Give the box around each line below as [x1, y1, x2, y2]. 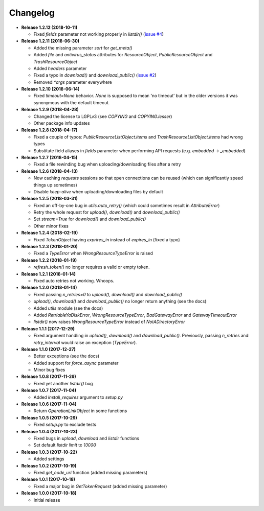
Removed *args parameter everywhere [33, 79, 112, 85]
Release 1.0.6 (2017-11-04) [21, 401, 77, 407]
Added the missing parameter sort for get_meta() [33, 45, 132, 51]
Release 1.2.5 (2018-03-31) [21, 196, 78, 202]
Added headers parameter [33, 65, 87, 71]
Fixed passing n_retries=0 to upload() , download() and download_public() [33, 291, 183, 297]
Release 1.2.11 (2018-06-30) [21, 38, 80, 44]
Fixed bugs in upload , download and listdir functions [33, 435, 139, 441]
